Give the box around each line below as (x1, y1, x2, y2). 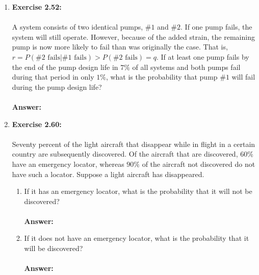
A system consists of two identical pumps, (12, 21, 143, 32)
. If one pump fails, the (180, 21, 252, 32)
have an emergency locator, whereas (12, 158, 124, 169)
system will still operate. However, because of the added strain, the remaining (12, 31, 255, 42)
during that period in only (12, 71, 94, 82)
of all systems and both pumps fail (132, 61, 241, 72)
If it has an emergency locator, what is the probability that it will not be (24, 186, 252, 196)
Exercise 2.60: (12, 118, 62, 129)
